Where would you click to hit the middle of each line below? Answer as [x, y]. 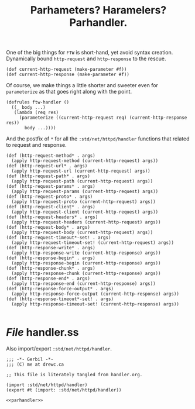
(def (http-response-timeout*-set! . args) [60, 299]
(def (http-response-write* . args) [51, 248]
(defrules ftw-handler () [37, 102]
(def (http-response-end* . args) [48, 279]
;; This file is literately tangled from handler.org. [74, 375]
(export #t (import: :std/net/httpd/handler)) [64, 390]
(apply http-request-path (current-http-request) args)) [82, 181]
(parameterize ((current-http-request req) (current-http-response [103, 118]
